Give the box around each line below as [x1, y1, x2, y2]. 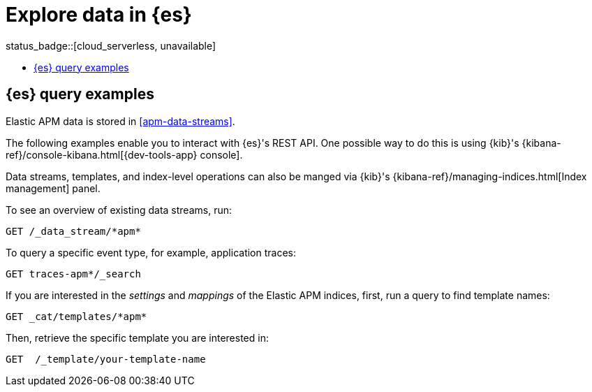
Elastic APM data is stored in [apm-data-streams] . [6, 115, 235, 127]
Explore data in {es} [6, 3, 192, 27]
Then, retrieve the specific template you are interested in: [6, 331, 269, 344]
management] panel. [6, 182, 101, 194]
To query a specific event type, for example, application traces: [6, 246, 297, 259]
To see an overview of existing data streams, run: [6, 203, 232, 216]
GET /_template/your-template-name [6, 353, 206, 365]
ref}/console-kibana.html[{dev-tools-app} [6, 148, 198, 161]
